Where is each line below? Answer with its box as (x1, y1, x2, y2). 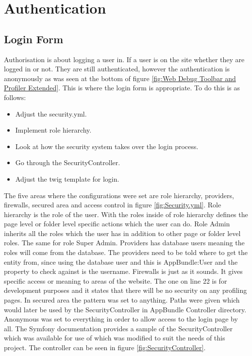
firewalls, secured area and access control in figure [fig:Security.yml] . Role (4, 200, 221, 210)
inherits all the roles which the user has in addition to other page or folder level (4, 228, 241, 238)
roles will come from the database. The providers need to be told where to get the (4, 247, 248, 257)
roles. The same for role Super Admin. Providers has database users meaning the (4, 237, 245, 248)
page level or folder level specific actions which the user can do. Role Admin (4, 219, 230, 229)
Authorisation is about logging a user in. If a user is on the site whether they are (4, 54, 245, 64)
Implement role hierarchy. (15, 125, 92, 135)
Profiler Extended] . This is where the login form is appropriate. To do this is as (4, 83, 240, 93)
